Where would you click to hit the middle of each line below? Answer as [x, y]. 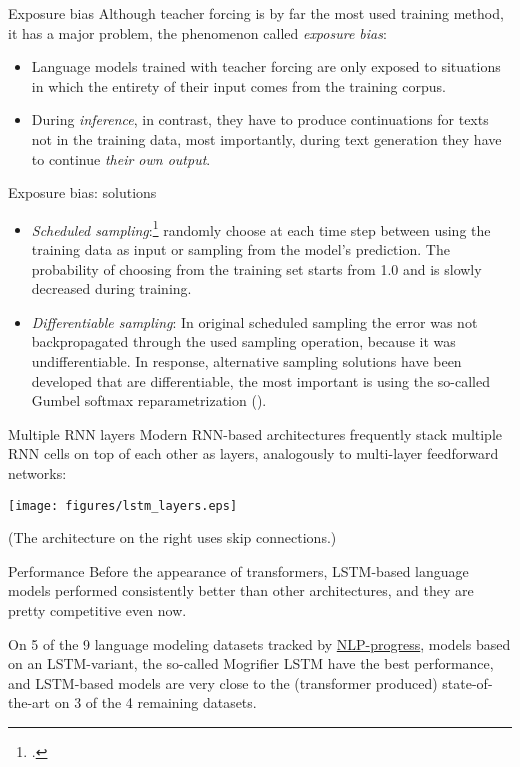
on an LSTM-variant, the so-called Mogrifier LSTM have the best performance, [251, 663]
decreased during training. [111, 288]
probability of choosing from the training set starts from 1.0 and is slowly [256, 268]
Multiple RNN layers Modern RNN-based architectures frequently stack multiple [255, 433]
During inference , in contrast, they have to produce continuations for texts [260, 119]
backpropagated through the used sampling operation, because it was [243, 341]
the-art [29, 702]
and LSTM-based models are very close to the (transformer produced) [223, 682]
